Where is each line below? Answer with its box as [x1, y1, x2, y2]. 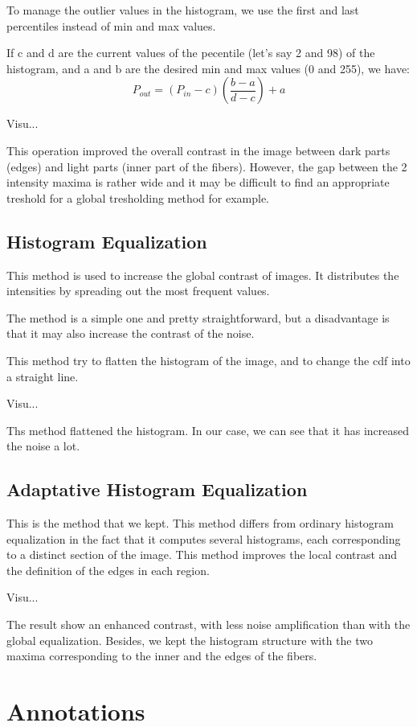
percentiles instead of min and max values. [6, 17, 216, 34]
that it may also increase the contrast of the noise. [6, 325, 255, 342]
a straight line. [6, 368, 79, 384]
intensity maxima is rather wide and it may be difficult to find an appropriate [6, 174, 390, 191]
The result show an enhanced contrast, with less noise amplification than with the [6, 616, 411, 633]
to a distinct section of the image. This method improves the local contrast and [6, 546, 398, 563]
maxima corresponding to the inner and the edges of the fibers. [6, 647, 317, 664]
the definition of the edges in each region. [6, 561, 210, 578]
